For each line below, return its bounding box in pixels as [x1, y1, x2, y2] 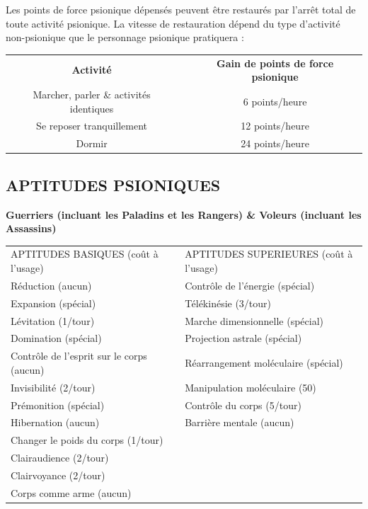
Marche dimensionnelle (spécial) [185, 313, 324, 328]
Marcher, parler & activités [33, 86, 151, 101]
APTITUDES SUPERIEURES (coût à [185, 246, 353, 261]
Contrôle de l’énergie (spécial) [185, 278, 315, 292]
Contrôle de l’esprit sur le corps [11, 348, 147, 363]
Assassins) [6, 221, 57, 236]
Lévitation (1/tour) [11, 313, 95, 328]
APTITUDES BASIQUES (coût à [11, 246, 159, 261]
